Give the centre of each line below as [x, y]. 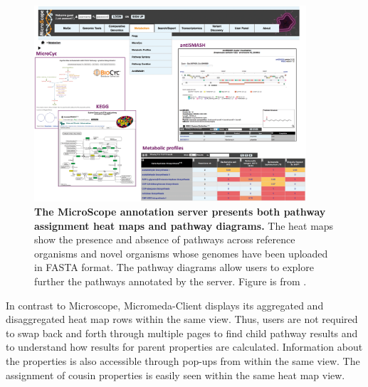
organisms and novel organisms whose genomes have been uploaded [181, 253]
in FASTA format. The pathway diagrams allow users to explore [174, 267]
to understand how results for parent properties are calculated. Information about [184, 347]
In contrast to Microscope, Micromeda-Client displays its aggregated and [165, 305]
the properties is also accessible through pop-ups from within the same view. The [183, 360]
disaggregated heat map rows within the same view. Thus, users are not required [182, 319]
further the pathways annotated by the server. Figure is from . [170, 281]
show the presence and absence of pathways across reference [165, 239]
